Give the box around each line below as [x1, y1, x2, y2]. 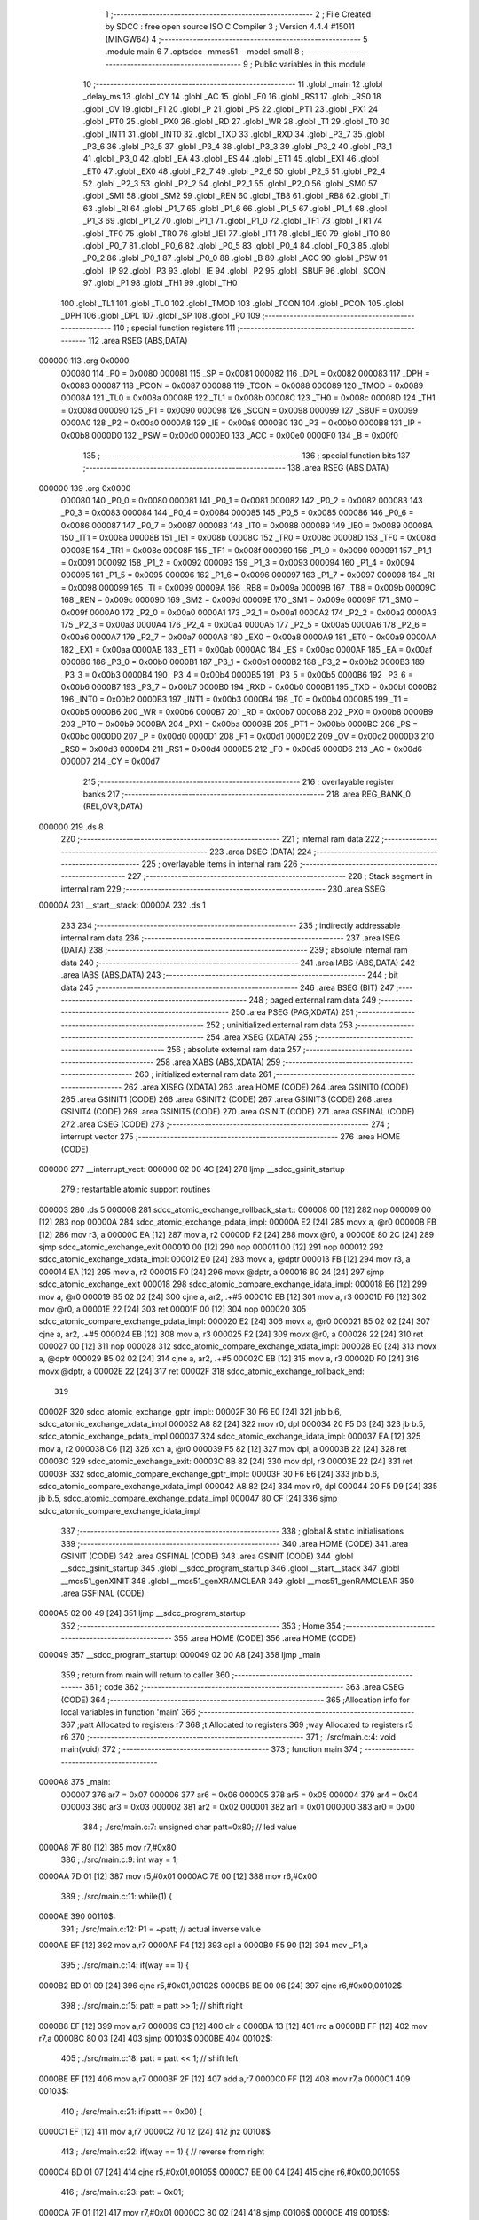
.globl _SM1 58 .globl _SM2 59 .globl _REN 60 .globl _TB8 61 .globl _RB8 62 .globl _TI [82, 191, 390, 202]
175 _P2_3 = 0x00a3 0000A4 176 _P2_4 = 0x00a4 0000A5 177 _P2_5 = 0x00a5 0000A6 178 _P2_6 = [60, 619, 428, 630]
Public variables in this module [254, 59, 366, 69]
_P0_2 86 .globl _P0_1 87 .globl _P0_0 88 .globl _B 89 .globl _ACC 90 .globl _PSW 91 [82, 253, 388, 264]
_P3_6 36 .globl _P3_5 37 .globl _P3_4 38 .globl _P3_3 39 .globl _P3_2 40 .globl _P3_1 [82, 140, 392, 151]
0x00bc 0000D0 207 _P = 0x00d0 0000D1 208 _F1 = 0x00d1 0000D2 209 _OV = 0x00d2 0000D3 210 [60, 731, 435, 741]
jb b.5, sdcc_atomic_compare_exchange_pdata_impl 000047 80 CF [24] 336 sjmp [38, 1493, 338, 1504]
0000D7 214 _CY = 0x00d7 [60, 756, 160, 767]
